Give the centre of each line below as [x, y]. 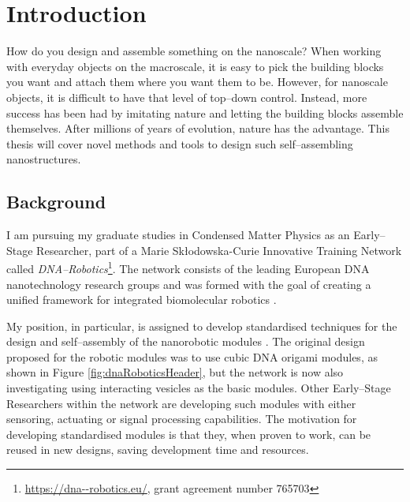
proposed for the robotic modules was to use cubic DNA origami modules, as [192, 356]
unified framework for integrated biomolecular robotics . [142, 300]
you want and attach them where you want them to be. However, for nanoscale [197, 82]
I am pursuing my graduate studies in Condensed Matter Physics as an [178, 235]
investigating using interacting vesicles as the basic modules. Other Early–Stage [199, 388]
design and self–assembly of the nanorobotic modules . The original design [186, 341]
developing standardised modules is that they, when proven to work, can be [189, 434]
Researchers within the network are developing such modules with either [181, 403]
